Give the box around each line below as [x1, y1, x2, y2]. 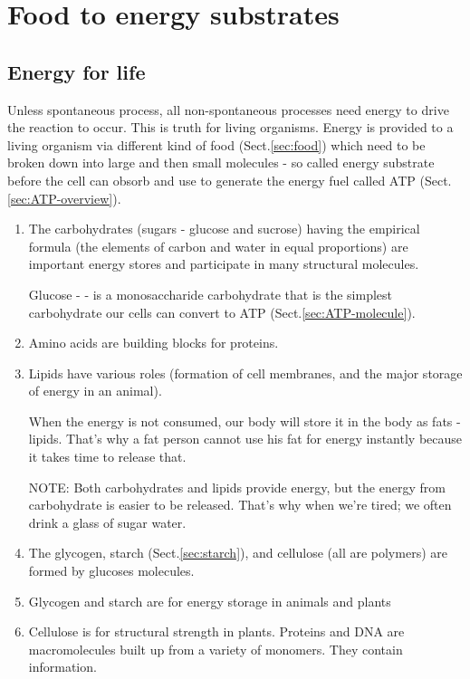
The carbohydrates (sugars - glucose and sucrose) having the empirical [28, 219, 420, 238]
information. [28, 657, 97, 676]
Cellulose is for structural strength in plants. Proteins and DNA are [28, 622, 405, 641]
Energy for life [7, 57, 146, 85]
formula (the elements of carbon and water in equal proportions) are [28, 236, 408, 255]
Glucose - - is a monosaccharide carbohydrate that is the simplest [28, 284, 392, 303]
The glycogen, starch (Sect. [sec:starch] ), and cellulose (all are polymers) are [28, 543, 447, 562]
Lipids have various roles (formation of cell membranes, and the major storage [28, 363, 463, 382]
